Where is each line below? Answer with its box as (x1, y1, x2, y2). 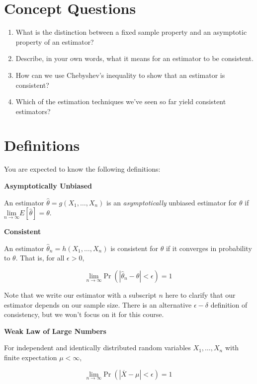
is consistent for (110, 243, 159, 253)
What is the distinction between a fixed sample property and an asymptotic (15, 27, 247, 37)
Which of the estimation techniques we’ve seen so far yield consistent (15, 96, 226, 107)
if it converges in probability (166, 243, 252, 253)
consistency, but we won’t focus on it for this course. (4, 309, 164, 320)
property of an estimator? (15, 36, 94, 47)
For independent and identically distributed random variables (4, 342, 191, 353)
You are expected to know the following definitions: (4, 164, 161, 174)
